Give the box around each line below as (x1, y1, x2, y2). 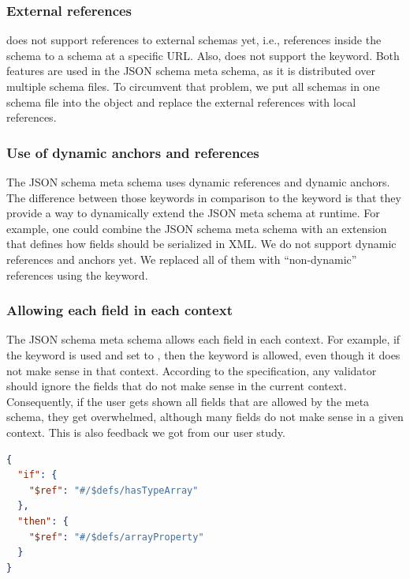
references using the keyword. (6, 266, 148, 283)
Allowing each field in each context (6, 300, 233, 320)
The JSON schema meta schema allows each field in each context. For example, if (6, 331, 401, 348)
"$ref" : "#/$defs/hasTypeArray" (28, 484, 199, 496)
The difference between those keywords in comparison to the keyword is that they (6, 189, 401, 205)
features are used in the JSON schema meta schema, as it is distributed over (6, 62, 375, 79)
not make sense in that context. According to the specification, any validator (6, 362, 377, 378)
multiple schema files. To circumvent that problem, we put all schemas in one (6, 78, 380, 94)
